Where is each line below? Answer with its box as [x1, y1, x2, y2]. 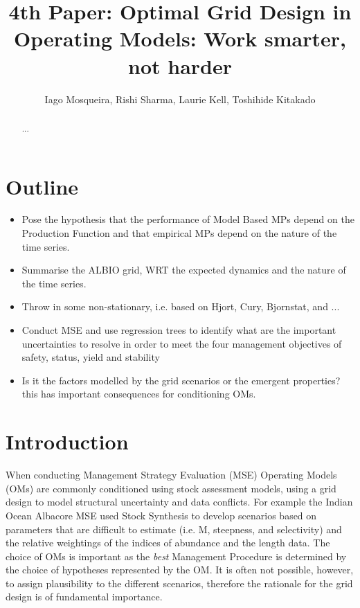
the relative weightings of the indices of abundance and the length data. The [6, 535, 330, 550]
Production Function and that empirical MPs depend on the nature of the [21, 226, 337, 240]
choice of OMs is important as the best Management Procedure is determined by [6, 548, 347, 563]
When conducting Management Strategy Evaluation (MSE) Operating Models [6, 467, 337, 482]
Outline [6, 172, 79, 200]
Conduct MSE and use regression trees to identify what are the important [21, 323, 336, 337]
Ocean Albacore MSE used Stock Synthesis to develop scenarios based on [6, 508, 317, 522]
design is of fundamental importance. [6, 589, 163, 604]
